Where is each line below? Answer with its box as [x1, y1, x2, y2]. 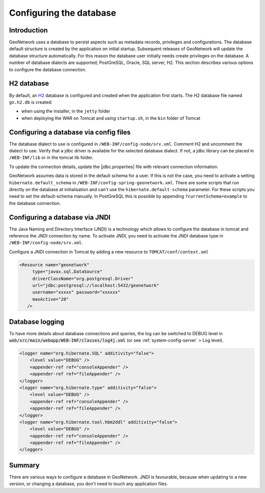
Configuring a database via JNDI [9, 213, 110, 221]
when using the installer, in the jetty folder [21, 108, 110, 114]
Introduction [9, 26, 48, 34]
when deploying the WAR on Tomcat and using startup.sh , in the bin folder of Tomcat [21, 115, 201, 121]
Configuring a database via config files [9, 128, 131, 136]
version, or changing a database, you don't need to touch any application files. [9, 481, 168, 487]
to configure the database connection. [9, 66, 87, 72]
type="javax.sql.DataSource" [32, 269, 103, 275]
